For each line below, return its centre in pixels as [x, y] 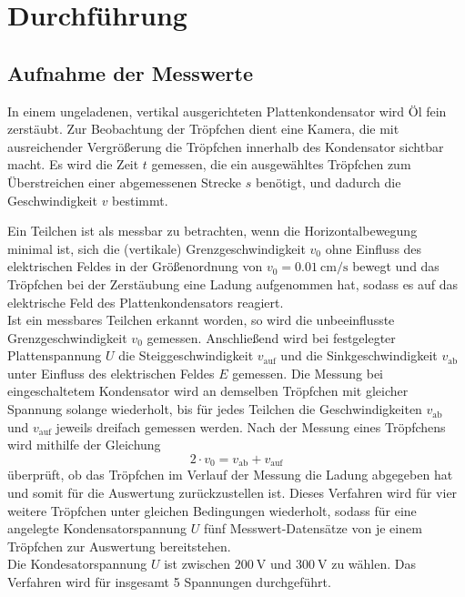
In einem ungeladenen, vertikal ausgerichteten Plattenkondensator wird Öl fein [227, 111]
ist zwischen [197, 564]
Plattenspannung [55, 355]
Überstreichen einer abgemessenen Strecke [125, 182]
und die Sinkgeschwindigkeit [359, 355]
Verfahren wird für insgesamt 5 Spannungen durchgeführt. [169, 581]
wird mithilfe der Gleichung [84, 445]
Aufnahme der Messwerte [130, 72]
